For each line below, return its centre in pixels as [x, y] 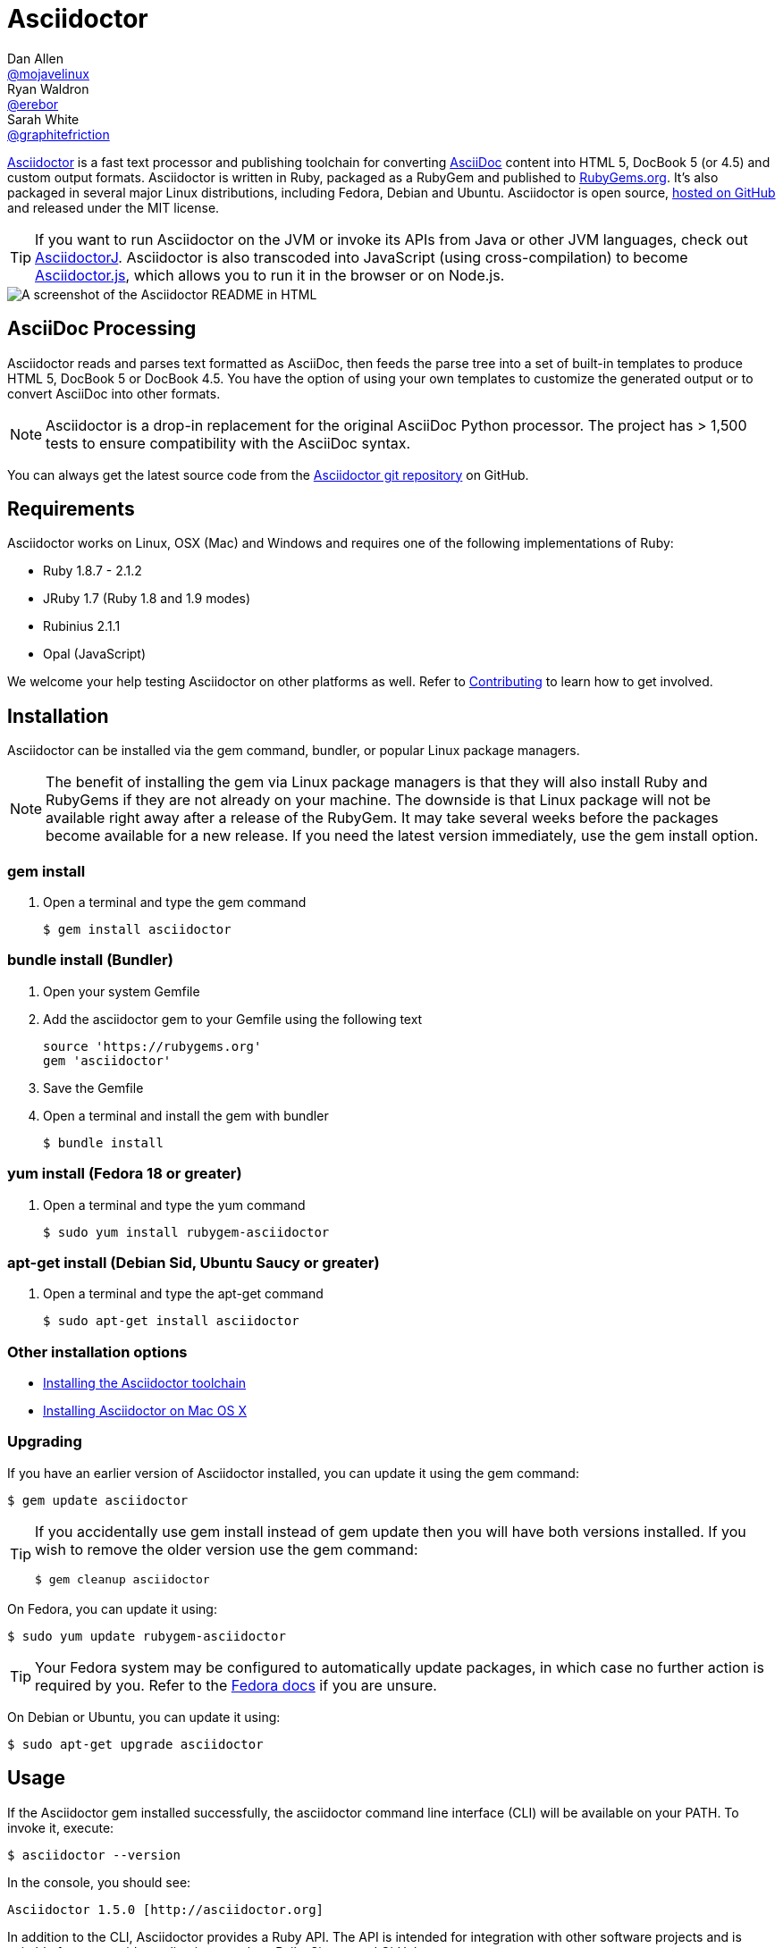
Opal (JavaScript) [95, 654]
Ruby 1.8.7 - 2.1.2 [93, 571]
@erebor [33, 104]
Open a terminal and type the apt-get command [183, 1294]
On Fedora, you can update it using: [112, 1608]
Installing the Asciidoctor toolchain [145, 1383]
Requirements [71, 509]
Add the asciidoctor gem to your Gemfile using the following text [233, 1019]
